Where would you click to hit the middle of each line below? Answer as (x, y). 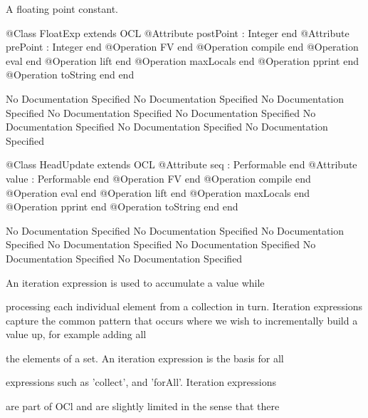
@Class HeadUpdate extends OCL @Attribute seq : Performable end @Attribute (182, 164)
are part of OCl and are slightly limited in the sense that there (143, 406)
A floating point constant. (62, 9)
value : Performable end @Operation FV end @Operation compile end (158, 178)
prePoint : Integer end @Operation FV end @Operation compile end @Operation (182, 47)
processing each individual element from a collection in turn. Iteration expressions (184, 306)
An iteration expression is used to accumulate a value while (135, 282)
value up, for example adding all (76, 334)
